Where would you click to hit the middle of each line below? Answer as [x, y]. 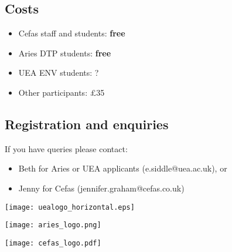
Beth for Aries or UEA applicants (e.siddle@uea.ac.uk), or [123, 168]
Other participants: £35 [62, 92]
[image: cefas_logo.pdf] [53, 243]
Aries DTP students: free [65, 53]
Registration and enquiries [87, 124]
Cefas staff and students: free [72, 33]
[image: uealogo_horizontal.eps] [70, 207]
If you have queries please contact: [66, 148]
